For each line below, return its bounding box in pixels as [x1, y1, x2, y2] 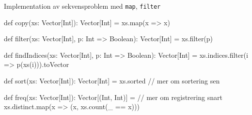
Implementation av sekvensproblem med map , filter [4, 1, 161, 11]
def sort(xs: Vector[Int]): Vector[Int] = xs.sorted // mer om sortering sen [4, 76, 220, 86]
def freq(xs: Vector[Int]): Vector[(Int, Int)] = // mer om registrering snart [4, 92, 222, 102]
